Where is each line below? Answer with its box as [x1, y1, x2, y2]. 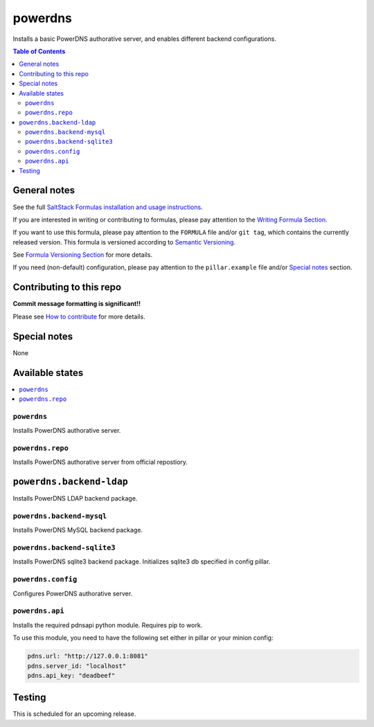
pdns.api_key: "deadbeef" [27, 672, 116, 679]
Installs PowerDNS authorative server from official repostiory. [12, 458, 188, 467]
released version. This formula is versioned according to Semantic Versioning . [12, 237, 235, 246]
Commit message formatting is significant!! [12, 300, 141, 308]
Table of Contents [12, 47, 66, 55]
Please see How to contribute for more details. [12, 312, 145, 321]
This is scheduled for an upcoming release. [12, 710, 136, 718]
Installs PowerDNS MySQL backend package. [12, 526, 143, 535]
